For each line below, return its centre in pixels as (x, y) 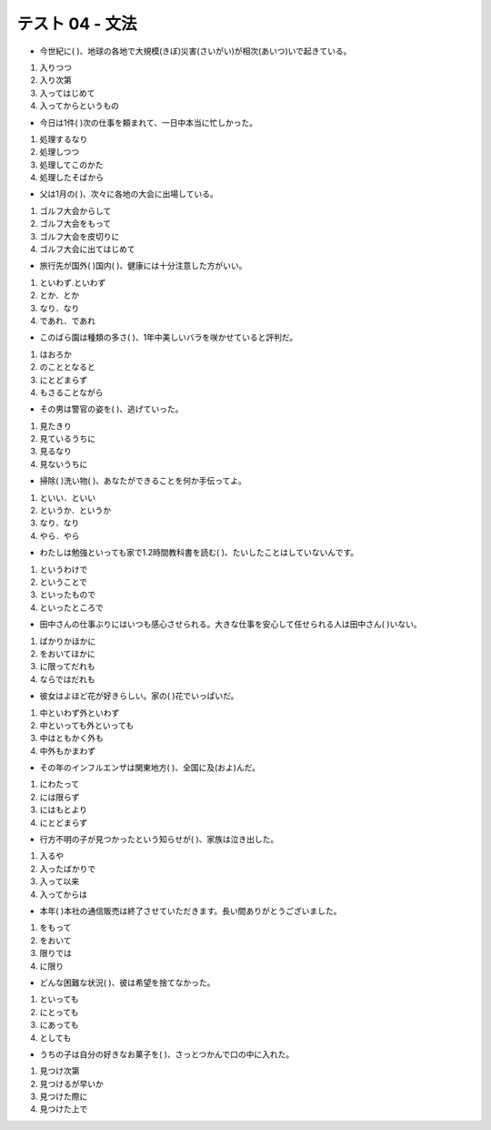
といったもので (67, 595)
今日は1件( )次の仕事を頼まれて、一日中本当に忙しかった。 (149, 122)
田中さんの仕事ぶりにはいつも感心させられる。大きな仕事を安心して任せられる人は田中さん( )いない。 (230, 625)
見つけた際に (64, 1096)
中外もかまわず (67, 750)
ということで (64, 582)
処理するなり (64, 139)
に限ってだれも (67, 667)
